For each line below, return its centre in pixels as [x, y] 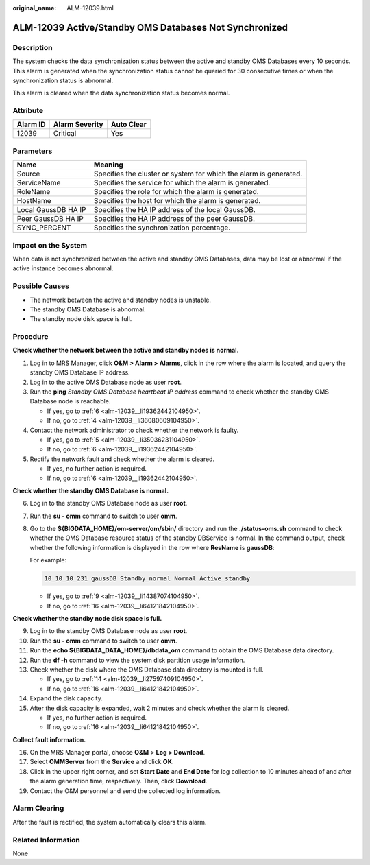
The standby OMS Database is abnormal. [88, 309]
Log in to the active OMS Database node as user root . [106, 382]
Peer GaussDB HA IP [50, 219]
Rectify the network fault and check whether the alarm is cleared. [122, 459]
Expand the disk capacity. [66, 698]
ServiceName [39, 183]
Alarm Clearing [38, 808]
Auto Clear [129, 125]
